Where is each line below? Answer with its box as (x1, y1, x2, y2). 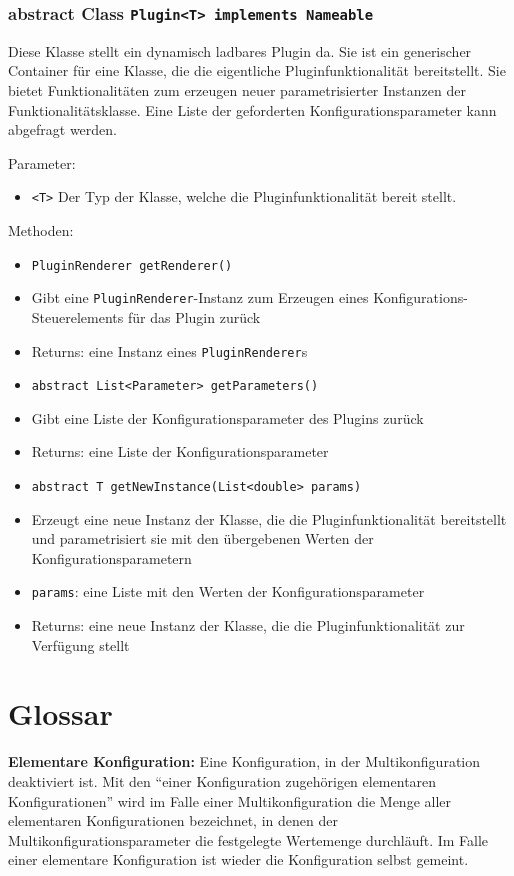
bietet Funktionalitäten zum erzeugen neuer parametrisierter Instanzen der (8, 79, 466, 100)
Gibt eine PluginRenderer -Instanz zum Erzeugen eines (31, 287, 369, 308)
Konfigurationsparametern (31, 547, 192, 568)
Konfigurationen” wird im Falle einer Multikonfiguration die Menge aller (8, 790, 452, 811)
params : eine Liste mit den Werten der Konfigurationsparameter (31, 581, 425, 602)
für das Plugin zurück (127, 306, 261, 327)
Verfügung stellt (31, 634, 130, 655)
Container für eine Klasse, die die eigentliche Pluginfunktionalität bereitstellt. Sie (8, 60, 506, 81)
